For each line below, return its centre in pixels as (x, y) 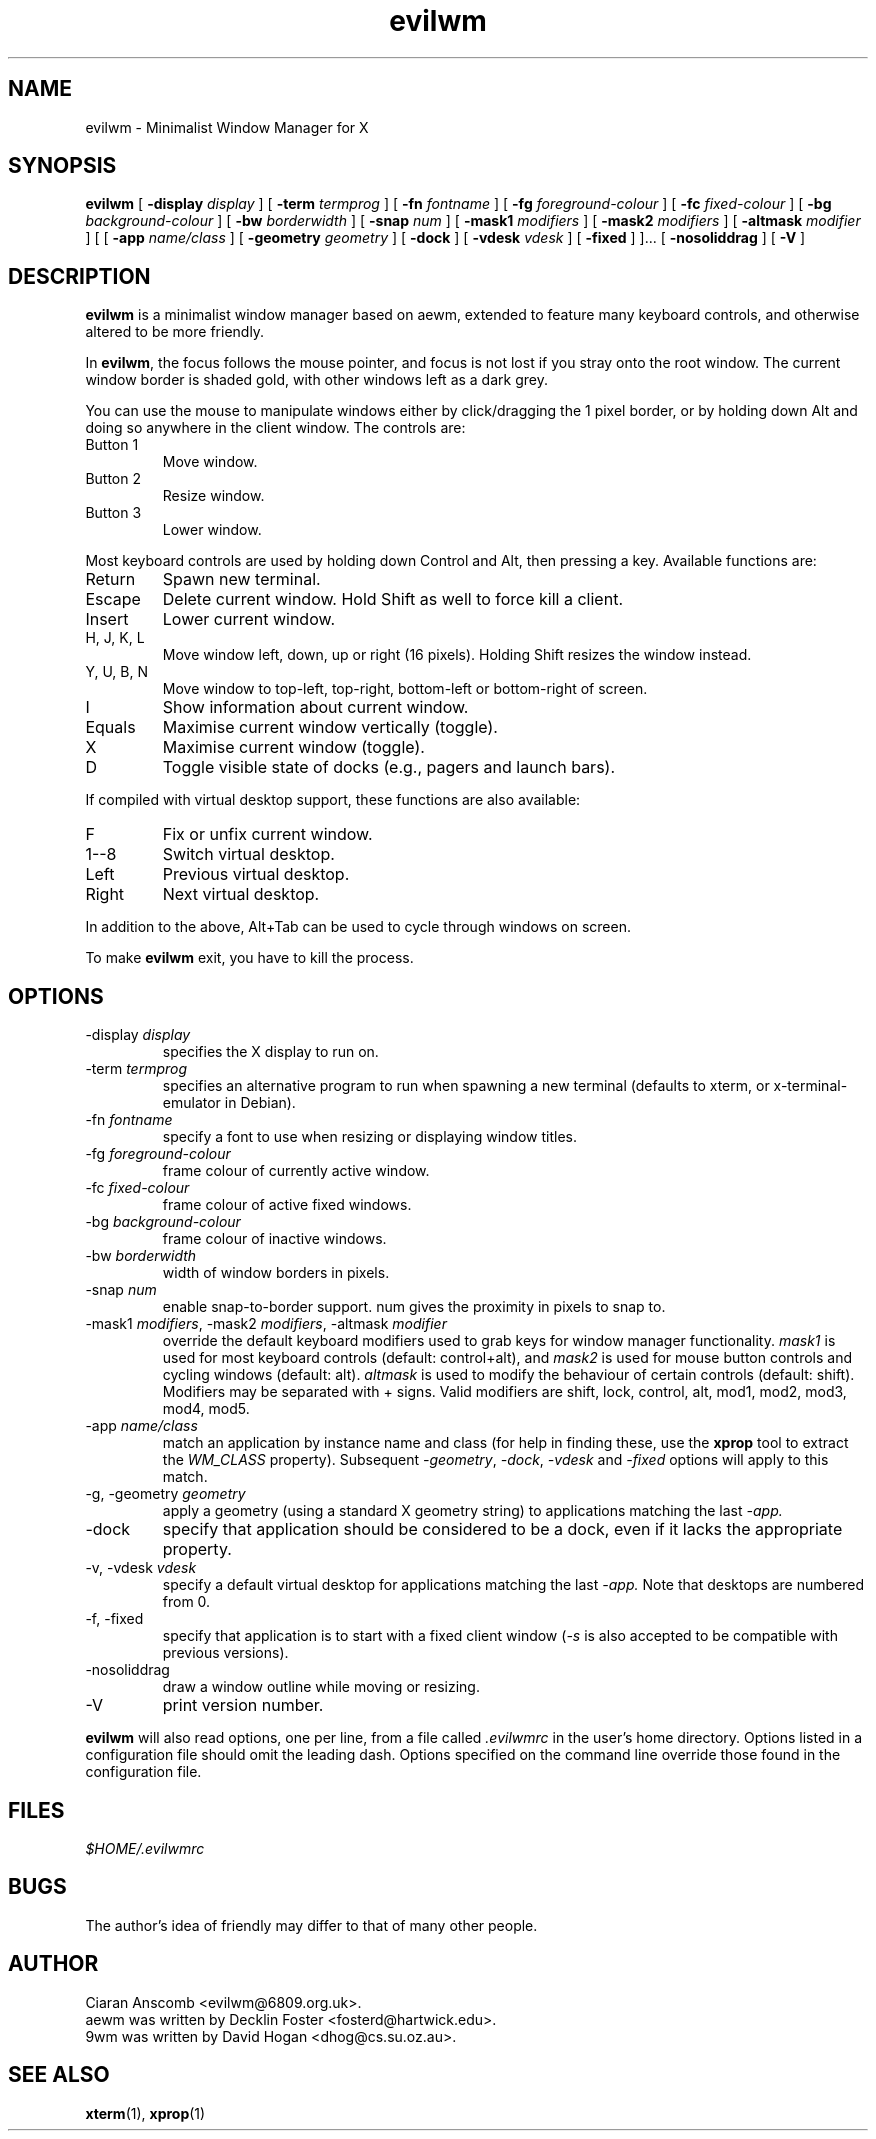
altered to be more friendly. (175, 332)
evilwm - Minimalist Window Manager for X (227, 127)
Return (110, 579)
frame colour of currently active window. (296, 1171)
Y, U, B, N (116, 672)
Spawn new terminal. (241, 579)
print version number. (243, 1705)
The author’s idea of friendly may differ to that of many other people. (311, 1925)
